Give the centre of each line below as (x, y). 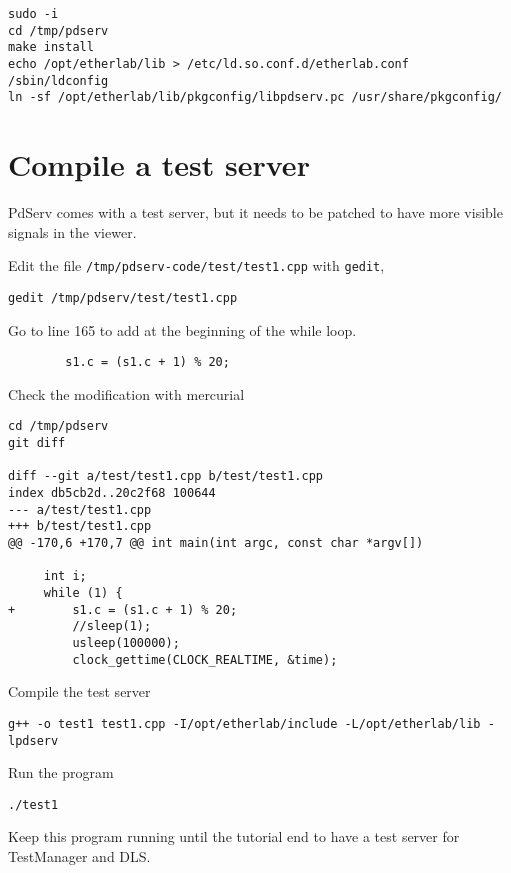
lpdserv (33, 740)
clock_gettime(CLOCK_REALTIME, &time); (205, 659)
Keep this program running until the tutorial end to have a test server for (234, 836)
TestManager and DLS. (79, 856)
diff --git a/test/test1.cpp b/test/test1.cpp (165, 476)
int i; (65, 576)
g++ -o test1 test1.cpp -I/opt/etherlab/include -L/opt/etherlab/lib (244, 723)
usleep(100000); (126, 642)
